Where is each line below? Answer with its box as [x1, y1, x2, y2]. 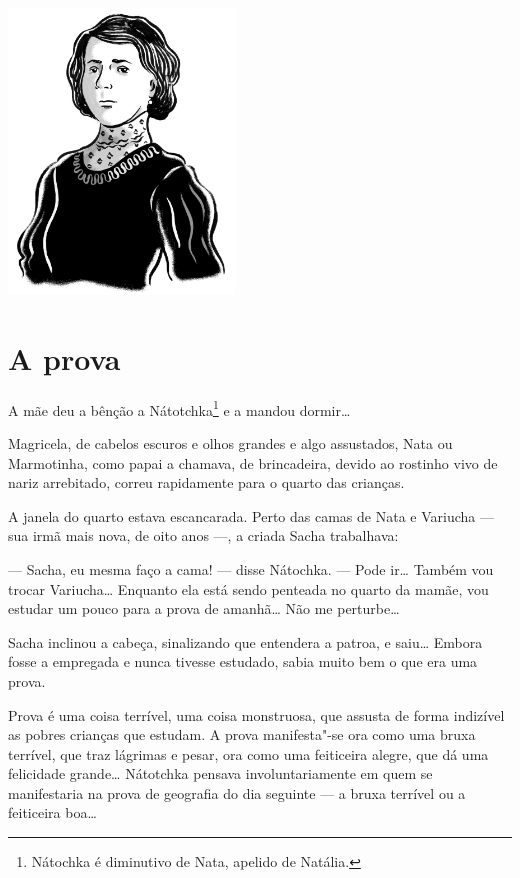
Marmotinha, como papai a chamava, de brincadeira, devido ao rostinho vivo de [8, 452, 498, 473]
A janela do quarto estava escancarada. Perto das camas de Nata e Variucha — [8, 505, 494, 526]
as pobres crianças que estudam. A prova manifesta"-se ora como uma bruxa [8, 724, 476, 745]
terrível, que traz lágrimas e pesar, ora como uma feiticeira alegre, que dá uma [8, 743, 489, 764]
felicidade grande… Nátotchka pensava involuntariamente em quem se [8, 763, 433, 784]
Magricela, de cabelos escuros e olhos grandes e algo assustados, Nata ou [8, 432, 453, 453]
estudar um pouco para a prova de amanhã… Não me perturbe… [8, 598, 400, 619]
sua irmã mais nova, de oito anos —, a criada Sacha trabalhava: [8, 525, 399, 546]
